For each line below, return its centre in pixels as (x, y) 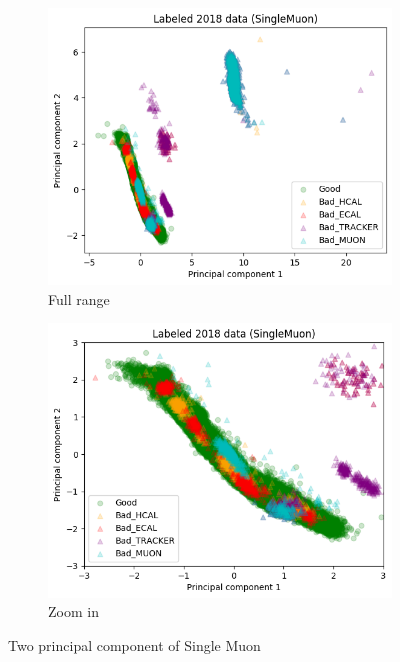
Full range (79, 298)
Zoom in (73, 611)
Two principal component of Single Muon (134, 644)
